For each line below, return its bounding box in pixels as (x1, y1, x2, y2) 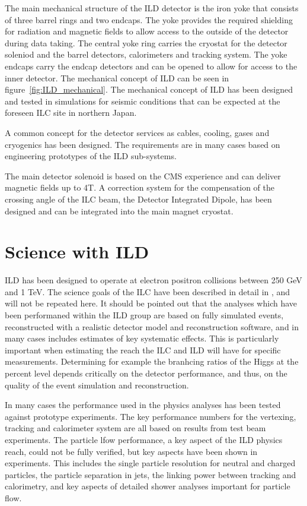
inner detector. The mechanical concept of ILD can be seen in (5, 71, 229, 84)
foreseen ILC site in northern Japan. (5, 106, 137, 119)
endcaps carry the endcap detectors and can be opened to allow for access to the (5, 59, 298, 72)
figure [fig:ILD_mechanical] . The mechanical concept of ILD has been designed (5, 83, 293, 96)
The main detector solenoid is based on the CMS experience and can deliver (5, 169, 281, 182)
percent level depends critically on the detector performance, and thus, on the (5, 366, 287, 379)
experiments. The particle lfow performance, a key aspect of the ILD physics (5, 433, 283, 445)
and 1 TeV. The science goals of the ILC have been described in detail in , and (5, 285, 290, 298)
